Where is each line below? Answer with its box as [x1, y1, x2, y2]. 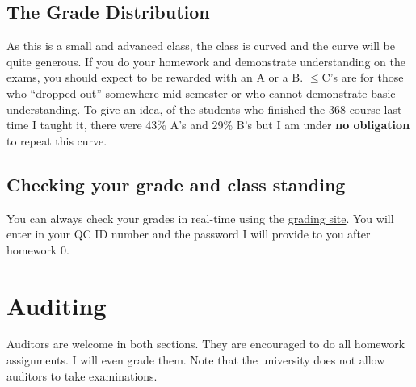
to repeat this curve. [6, 132, 107, 149]
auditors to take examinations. [6, 367, 158, 384]
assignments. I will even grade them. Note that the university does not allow [6, 351, 385, 368]
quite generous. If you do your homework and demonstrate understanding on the [6, 53, 405, 69]
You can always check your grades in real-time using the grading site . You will [6, 209, 394, 226]
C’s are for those [321, 69, 404, 86]
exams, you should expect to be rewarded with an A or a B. [6, 69, 304, 86]
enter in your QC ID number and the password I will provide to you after [6, 225, 371, 242]
